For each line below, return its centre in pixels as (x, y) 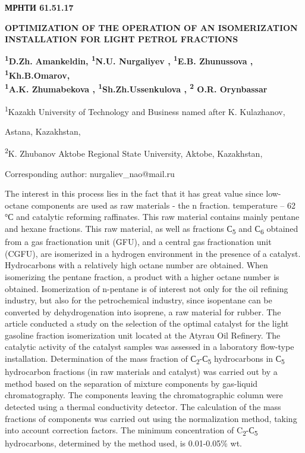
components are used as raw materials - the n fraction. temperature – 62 (163, 205)
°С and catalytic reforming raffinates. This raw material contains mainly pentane (152, 217)
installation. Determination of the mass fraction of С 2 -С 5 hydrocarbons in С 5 (145, 359)
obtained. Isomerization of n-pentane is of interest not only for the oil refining (147, 288)
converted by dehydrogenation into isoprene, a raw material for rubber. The (143, 311)
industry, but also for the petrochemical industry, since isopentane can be (139, 300)
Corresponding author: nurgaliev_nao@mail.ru (90, 173)
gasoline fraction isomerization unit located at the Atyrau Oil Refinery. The (143, 335)
